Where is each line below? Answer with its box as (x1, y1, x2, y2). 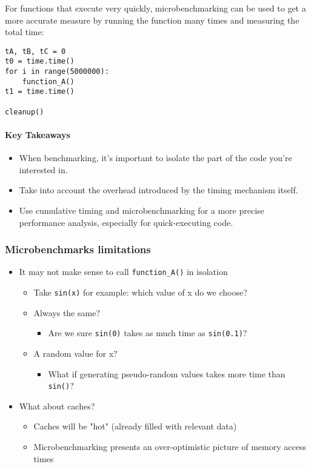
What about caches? (19, 399, 95, 412)
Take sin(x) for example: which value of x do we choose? (33, 286, 247, 299)
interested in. (19, 163, 68, 176)
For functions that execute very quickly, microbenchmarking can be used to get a (5, 2, 306, 14)
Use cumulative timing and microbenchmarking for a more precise (19, 204, 264, 216)
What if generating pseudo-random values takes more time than (48, 367, 286, 380)
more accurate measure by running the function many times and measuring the (5, 13, 299, 26)
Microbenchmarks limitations (5, 242, 151, 257)
